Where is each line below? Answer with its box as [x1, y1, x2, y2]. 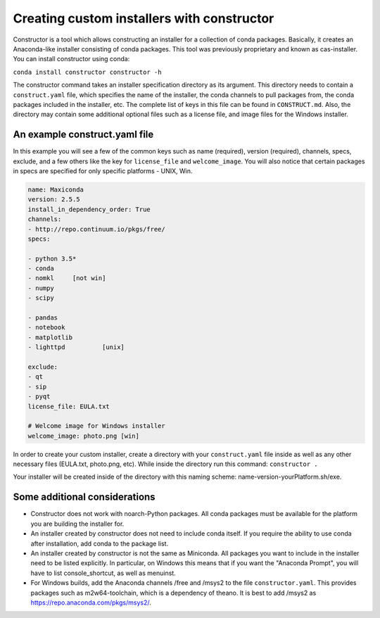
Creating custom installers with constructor [13, 11, 274, 26]
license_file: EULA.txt [27, 402, 110, 410]
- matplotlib [27, 333, 73, 341]
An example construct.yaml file [13, 129, 154, 141]
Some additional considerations [13, 491, 156, 503]
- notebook [27, 324, 65, 332]
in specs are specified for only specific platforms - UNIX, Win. [13, 166, 193, 175]
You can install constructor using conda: [13, 55, 130, 63]
